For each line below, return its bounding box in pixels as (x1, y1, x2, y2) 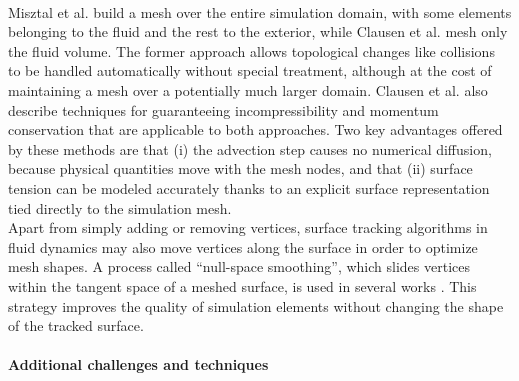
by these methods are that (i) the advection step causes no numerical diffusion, (8, 138, 492, 159)
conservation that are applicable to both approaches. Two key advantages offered (8, 119, 503, 140)
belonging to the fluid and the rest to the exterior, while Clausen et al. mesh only (8, 21, 508, 42)
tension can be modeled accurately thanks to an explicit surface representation (8, 177, 490, 198)
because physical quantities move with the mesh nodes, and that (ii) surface (8, 158, 473, 179)
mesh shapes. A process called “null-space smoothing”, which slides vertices (8, 256, 470, 277)
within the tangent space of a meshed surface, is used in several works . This (8, 275, 477, 296)
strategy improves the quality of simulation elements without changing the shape (8, 295, 504, 316)
